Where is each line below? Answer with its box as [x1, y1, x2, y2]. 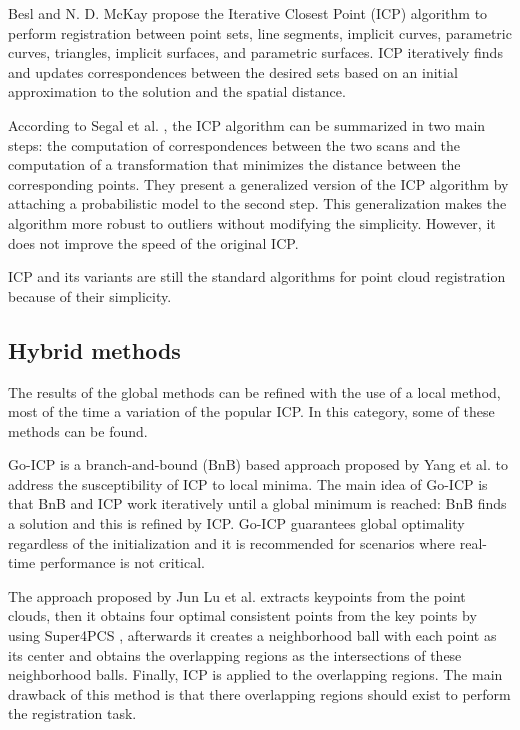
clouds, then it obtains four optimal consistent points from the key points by [8, 605, 477, 626]
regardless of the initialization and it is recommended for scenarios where [8, 532, 456, 553]
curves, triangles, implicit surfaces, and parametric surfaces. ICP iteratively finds [8, 42, 503, 63]
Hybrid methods [8, 334, 181, 365]
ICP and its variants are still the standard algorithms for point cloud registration [8, 266, 506, 287]
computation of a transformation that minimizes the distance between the [8, 154, 461, 175]
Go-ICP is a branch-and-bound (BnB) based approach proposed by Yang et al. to [8, 454, 509, 475]
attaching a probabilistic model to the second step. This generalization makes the [8, 193, 507, 214]
